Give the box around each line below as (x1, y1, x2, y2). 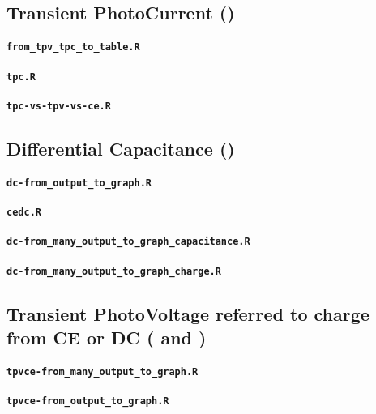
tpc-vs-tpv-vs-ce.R (6, 100, 111, 112)
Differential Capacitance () (6, 135, 235, 160)
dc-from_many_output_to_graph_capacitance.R (6, 236, 250, 248)
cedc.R (6, 207, 41, 219)
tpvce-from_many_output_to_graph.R (6, 366, 199, 378)
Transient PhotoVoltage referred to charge (6, 301, 370, 326)
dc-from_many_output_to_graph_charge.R (6, 265, 221, 277)
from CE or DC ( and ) (6, 325, 207, 350)
